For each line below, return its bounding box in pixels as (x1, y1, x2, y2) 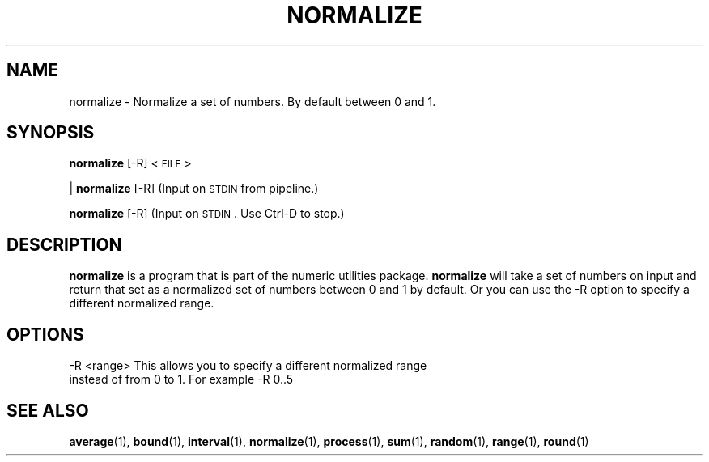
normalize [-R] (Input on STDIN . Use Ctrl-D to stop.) (69, 206, 345, 221)
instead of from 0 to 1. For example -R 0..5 (69, 372, 294, 387)
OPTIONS (6, 324, 84, 345)
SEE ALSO (6, 400, 89, 421)
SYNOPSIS (6, 122, 95, 143)
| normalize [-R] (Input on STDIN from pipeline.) (69, 181, 319, 196)
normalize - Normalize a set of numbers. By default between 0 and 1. (69, 94, 436, 108)
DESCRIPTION (6, 234, 122, 255)
